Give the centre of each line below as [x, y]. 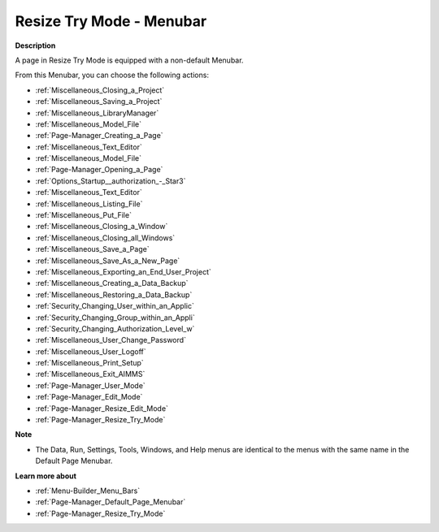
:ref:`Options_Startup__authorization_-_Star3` [111, 181]
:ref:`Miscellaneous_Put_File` [83, 215]
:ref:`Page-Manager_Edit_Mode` [89, 397]
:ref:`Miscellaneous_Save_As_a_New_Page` [108, 261]
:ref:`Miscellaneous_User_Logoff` [91, 351]
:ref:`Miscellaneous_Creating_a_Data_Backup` [112, 283]
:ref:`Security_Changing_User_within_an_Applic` [115, 306]
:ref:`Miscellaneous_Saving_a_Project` [99, 102]
